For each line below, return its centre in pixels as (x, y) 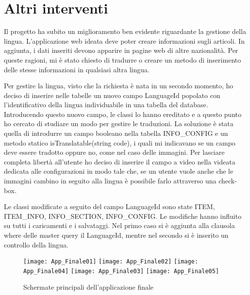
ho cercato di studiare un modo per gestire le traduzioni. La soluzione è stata (119, 123)
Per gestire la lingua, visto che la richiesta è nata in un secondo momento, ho (119, 86)
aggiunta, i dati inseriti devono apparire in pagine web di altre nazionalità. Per (121, 50)
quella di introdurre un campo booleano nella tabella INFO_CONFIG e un (116, 133)
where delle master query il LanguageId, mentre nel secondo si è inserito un (116, 235)
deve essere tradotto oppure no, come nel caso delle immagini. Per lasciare (114, 152)
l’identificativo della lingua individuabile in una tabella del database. (106, 105)
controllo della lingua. (36, 244)
